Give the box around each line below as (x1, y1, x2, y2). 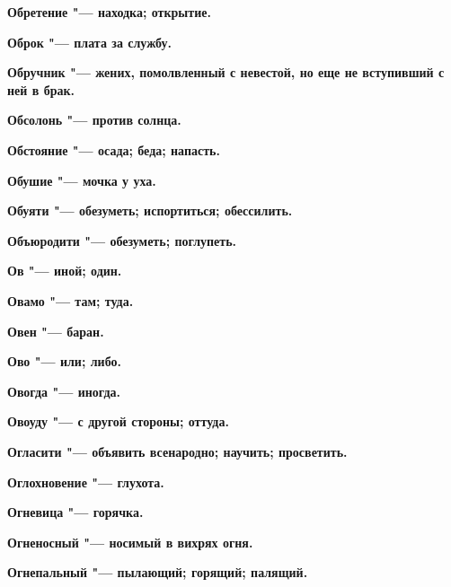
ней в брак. (7, 80, 75, 99)
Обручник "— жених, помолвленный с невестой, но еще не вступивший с (7, 63, 445, 82)
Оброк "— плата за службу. (7, 32, 172, 51)
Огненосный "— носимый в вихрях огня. (7, 532, 253, 551)
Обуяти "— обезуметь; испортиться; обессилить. (7, 201, 293, 220)
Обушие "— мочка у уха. (7, 171, 156, 189)
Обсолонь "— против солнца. (7, 110, 181, 129)
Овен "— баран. (7, 321, 104, 340)
